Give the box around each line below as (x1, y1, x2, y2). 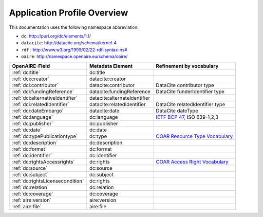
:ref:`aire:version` (12, 197, 52, 203)
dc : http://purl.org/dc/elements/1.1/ (21, 33, 91, 39)
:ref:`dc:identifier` (12, 152, 52, 159)
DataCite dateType (156, 107, 199, 114)
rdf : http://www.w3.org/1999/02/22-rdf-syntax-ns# (21, 47, 128, 53)
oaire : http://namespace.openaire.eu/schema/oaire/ (21, 54, 128, 59)
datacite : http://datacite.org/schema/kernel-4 (21, 40, 117, 46)
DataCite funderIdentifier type (156, 88, 225, 95)
